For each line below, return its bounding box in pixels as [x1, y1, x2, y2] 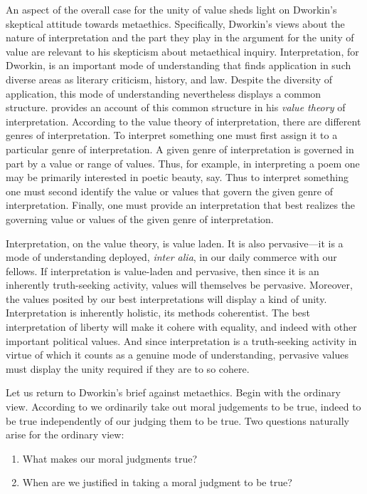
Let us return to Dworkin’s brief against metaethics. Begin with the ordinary [6, 385, 341, 400]
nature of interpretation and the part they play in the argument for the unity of [6, 30, 354, 45]
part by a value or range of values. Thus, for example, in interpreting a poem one [6, 155, 360, 170]
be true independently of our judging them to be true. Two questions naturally [6, 413, 349, 428]
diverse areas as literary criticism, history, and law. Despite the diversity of [6, 71, 333, 86]
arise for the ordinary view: [6, 427, 124, 442]
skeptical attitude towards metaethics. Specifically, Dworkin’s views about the [6, 16, 345, 31]
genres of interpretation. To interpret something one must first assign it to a [6, 128, 338, 143]
